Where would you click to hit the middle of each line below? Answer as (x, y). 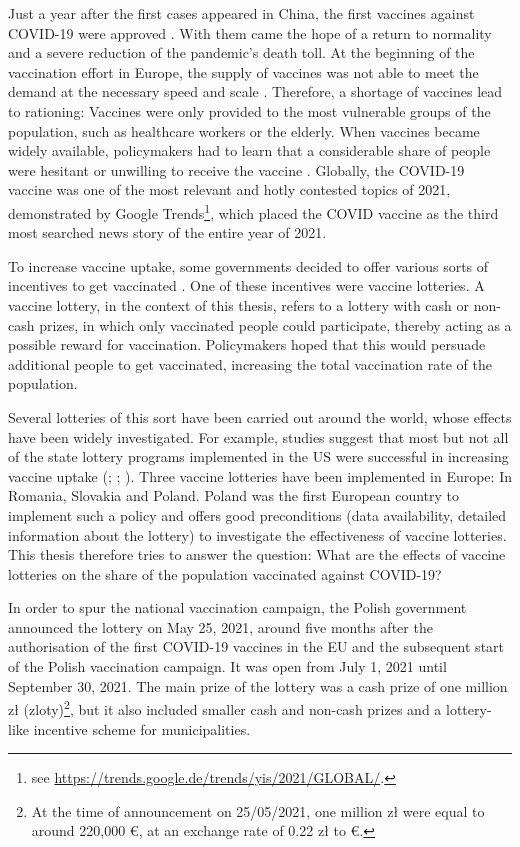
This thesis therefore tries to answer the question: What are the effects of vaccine (257, 554)
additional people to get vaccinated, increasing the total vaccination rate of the (250, 363)
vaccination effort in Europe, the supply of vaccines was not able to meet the (243, 71)
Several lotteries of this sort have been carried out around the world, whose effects (260, 416)
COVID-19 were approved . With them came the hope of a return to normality (250, 32)
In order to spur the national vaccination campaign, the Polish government (237, 607)
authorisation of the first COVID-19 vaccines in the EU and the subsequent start (256, 646)
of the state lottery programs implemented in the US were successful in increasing (258, 456)
